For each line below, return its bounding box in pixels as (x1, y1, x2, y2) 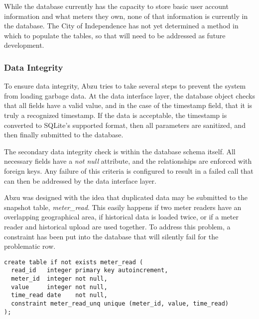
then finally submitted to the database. (4, 129, 124, 140)
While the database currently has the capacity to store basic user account (4, 1, 229, 11)
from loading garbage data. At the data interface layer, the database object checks (4, 90, 255, 101)
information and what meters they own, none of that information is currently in (4, 10, 248, 21)
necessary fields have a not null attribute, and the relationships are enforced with (4, 156, 252, 166)
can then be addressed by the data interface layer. (4, 175, 156, 186)
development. (4, 40, 44, 50)
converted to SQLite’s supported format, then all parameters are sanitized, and (4, 119, 246, 130)
